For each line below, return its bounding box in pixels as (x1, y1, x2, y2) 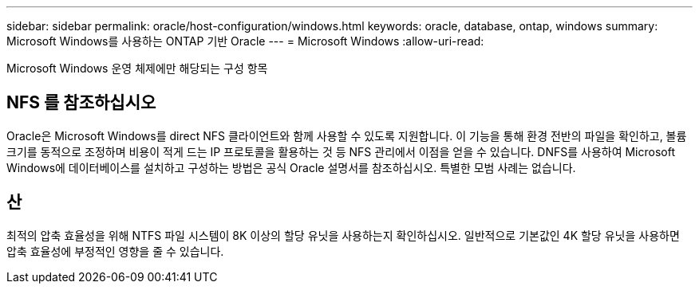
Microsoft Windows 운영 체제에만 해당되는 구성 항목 (6, 61, 268, 75)
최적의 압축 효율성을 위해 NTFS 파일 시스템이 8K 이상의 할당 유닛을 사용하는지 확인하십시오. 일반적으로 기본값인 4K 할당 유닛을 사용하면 (6, 228, 680, 242)
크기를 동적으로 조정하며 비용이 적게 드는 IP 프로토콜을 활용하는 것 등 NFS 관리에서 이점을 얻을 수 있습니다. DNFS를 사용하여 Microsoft (6, 144, 676, 159)
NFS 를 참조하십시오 (6, 92, 156, 113)
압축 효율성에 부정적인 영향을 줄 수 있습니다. (6, 244, 224, 258)
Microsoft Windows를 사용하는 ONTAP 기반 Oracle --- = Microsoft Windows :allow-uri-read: (6, 34, 484, 48)
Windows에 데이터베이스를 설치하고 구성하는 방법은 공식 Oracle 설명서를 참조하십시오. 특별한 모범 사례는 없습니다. (6, 160, 576, 174)
